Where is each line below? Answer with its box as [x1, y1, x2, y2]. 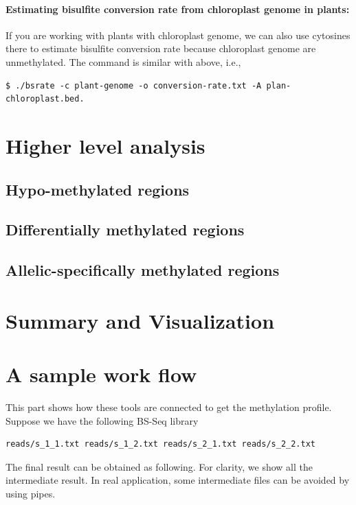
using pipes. [5, 486, 56, 500]
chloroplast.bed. [5, 94, 85, 104]
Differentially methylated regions [5, 219, 245, 240]
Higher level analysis [5, 131, 205, 159]
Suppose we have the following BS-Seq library [5, 413, 199, 427]
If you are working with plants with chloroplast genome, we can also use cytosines [5, 27, 351, 42]
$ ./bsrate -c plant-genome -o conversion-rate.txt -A [5, 80, 262, 91]
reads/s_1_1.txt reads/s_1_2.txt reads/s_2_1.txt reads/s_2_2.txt [5, 439, 316, 449]
